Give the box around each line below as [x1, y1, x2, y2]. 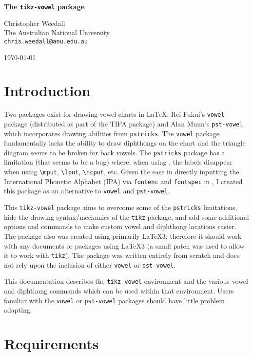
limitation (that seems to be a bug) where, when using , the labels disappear [4, 157, 233, 167]
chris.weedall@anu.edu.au [4, 38, 88, 45]
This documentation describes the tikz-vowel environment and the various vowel [4, 276, 248, 286]
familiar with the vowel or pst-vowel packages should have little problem [4, 295, 225, 305]
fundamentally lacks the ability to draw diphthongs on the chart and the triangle [4, 138, 246, 148]
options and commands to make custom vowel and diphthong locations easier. [4, 221, 236, 231]
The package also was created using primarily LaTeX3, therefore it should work [4, 230, 242, 241]
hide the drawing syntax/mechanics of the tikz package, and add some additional [4, 211, 249, 222]
